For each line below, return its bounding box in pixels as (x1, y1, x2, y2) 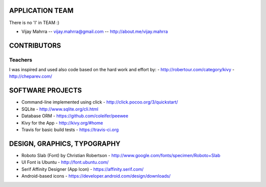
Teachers (9, 56, 33, 63)
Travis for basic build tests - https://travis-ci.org (21, 127, 119, 133)
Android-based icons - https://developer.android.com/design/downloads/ (21, 173, 171, 179)
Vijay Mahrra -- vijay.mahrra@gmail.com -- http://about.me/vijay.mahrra (21, 28, 168, 34)
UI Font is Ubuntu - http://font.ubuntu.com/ (21, 160, 109, 165)
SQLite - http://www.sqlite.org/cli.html (21, 106, 99, 112)
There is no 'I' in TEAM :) (9, 20, 60, 26)
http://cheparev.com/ (9, 74, 53, 80)
